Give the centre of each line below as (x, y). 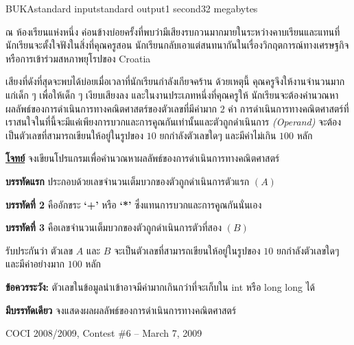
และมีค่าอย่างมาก (35, 264)
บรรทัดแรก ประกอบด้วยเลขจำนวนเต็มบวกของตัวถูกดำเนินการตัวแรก (128, 181)
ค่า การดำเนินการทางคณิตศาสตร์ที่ (288, 108)
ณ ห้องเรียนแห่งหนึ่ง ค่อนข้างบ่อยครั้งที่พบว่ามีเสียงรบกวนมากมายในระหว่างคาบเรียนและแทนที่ (173, 31)
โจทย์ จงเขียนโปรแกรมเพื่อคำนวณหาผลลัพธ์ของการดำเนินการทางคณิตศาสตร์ (143, 158)
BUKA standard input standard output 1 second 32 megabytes (132, 8)
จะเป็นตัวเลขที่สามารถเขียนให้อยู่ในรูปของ (187, 250)
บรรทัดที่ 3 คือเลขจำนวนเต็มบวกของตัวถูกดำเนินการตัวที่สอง (114, 227)
